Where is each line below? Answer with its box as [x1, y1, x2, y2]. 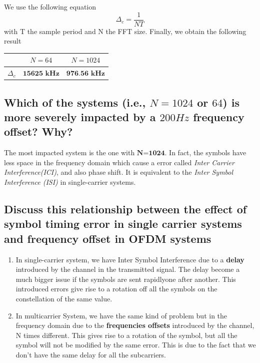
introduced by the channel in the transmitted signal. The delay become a [15, 264, 240, 274]
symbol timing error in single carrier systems [4, 216, 242, 231]
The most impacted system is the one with [4, 147, 135, 158]
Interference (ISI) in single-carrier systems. [4, 177, 136, 187]
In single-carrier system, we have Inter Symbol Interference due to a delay [15, 254, 244, 264]
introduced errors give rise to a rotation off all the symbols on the [15, 283, 217, 294]
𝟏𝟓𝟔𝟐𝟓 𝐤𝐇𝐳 [22, 70, 59, 78]
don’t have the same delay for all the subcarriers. [15, 349, 166, 359]
